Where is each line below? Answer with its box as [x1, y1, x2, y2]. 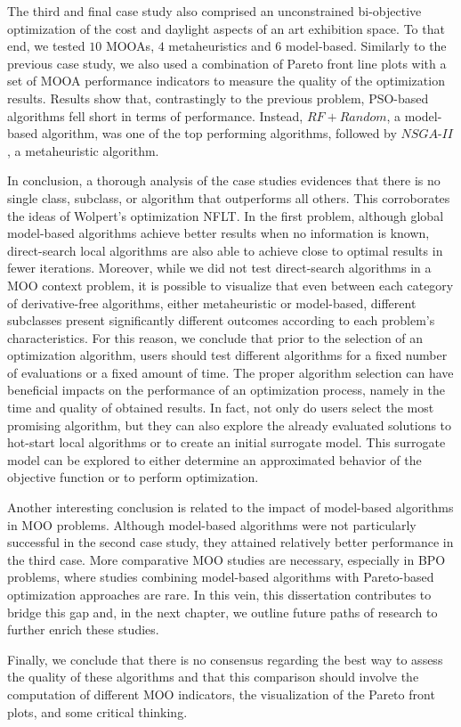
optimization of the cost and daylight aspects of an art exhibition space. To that [7, 19, 445, 37]
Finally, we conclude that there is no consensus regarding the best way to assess [7, 649, 443, 668]
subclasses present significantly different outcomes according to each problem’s [7, 311, 435, 330]
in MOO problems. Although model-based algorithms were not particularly [7, 515, 417, 534]
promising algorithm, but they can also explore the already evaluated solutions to [7, 415, 452, 434]
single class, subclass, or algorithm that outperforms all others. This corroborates [7, 188, 450, 207]
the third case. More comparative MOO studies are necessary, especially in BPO [7, 550, 446, 568]
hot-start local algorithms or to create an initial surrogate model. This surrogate [7, 433, 446, 452]
